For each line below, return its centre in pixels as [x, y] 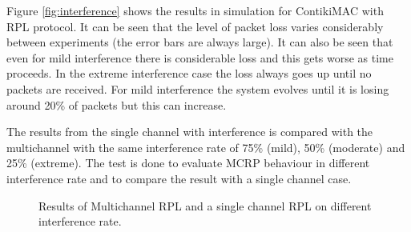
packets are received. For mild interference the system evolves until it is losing [198, 88]
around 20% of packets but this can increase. [117, 104]
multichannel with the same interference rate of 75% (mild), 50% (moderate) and [206, 147]
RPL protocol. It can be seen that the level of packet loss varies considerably [195, 26]
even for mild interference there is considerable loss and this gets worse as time [200, 57]
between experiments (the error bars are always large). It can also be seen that [200, 42]
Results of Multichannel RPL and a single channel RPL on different [205, 205]
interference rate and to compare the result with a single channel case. [179, 178]
